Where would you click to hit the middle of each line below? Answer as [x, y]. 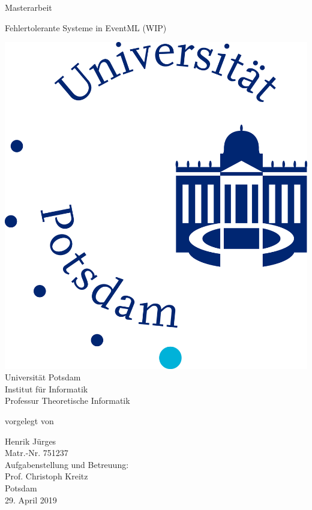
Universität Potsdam [43, 377]
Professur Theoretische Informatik [67, 400]
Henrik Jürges [31, 441]
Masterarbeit [28, 7]
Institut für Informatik [46, 388]
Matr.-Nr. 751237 [37, 453]
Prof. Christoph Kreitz [46, 476]
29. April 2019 [31, 499]
